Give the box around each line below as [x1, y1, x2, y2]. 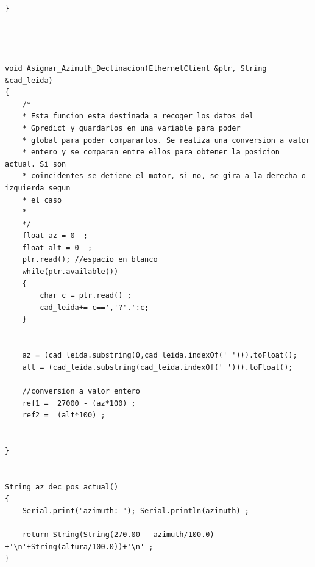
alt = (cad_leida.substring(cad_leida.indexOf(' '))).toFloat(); [22, 363, 293, 372]
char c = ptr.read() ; [40, 291, 132, 300]
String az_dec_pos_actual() [5, 482, 119, 491]
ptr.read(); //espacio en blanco [22, 255, 158, 264]
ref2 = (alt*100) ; [22, 411, 105, 420]
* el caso [22, 195, 62, 204]
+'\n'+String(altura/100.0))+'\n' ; [5, 542, 154, 551]
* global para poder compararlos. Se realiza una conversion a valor [22, 135, 311, 145]
